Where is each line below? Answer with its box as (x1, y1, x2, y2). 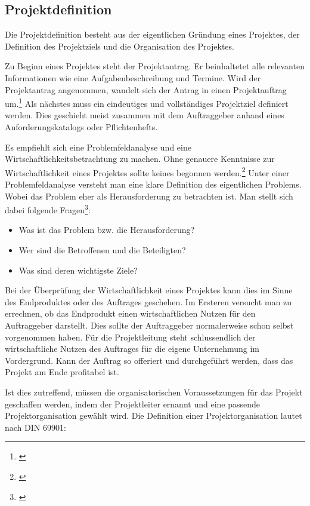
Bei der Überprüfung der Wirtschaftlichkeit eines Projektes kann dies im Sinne (5, 284, 293, 296)
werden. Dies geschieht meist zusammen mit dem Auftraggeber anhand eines (5, 109, 284, 121)
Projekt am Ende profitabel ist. (5, 366, 119, 378)
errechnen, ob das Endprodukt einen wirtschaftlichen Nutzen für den (5, 307, 256, 320)
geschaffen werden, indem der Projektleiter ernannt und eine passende (5, 397, 261, 410)
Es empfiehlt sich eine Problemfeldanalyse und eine (5, 140, 191, 153)
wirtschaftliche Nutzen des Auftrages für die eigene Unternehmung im (5, 342, 259, 355)
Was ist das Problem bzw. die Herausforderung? (18, 223, 195, 236)
